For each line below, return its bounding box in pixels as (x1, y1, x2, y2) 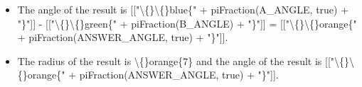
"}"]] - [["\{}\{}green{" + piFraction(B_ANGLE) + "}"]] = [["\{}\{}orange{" (17, 16, 357, 30)
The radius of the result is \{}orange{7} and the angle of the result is (17, 53, 322, 68)
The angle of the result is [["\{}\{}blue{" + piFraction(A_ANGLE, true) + (17, 2, 349, 16)
